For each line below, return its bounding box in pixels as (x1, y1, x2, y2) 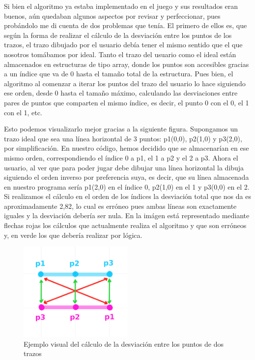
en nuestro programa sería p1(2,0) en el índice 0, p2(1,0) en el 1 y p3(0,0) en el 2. (4, 181, 250, 192)
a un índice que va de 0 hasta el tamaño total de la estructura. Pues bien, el (4, 68, 233, 79)
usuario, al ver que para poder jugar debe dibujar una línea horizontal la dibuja (4, 162, 244, 172)
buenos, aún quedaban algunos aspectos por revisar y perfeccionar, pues (4, 10, 221, 21)
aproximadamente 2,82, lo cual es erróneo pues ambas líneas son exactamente (4, 200, 237, 211)
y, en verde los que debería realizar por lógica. (4, 229, 142, 240)
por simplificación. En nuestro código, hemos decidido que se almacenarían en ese (4, 143, 249, 153)
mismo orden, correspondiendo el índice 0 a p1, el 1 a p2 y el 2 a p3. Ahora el (4, 152, 238, 163)
